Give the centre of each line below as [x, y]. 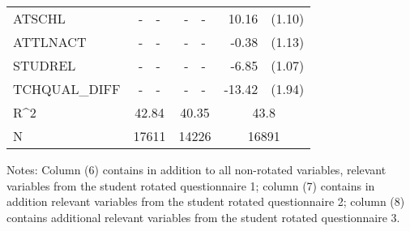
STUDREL [45, 65]
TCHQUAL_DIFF [67, 89]
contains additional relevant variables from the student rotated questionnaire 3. [203, 217]
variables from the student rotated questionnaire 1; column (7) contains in [191, 185]
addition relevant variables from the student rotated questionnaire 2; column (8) [206, 201]
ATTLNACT [50, 42]
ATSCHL [39, 18]
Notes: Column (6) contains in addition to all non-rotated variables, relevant [196, 169]
